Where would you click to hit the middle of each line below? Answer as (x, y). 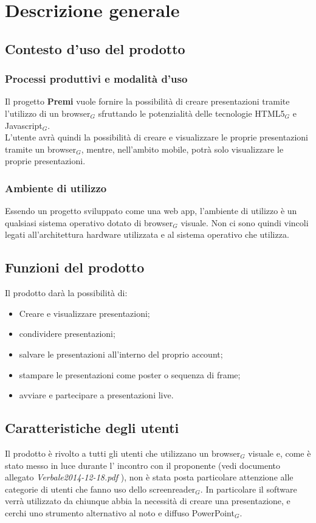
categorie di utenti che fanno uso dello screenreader (100, 489)
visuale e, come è (280, 453)
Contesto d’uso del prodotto (95, 48)
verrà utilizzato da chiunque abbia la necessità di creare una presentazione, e (148, 501)
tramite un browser (41, 149)
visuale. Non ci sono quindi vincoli (245, 222)
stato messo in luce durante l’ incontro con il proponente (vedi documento (143, 465)
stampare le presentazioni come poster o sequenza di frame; (130, 374)
